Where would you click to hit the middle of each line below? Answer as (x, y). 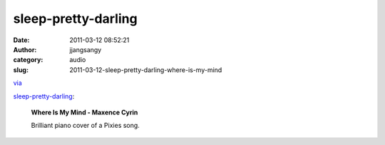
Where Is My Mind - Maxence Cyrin (84, 112)
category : (28, 60)
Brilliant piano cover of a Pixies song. (86, 126)
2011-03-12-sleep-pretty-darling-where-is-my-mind (146, 70)
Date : (21, 40)
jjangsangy (86, 49)
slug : (21, 70)
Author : (25, 49)
